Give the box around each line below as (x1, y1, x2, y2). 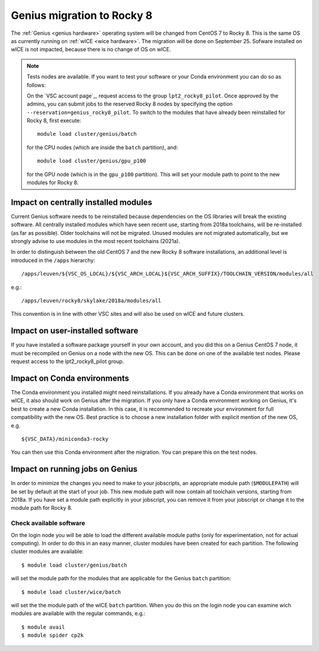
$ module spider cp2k (21, 632, 84, 639)
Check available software (11, 519, 85, 528)
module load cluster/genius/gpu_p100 (37, 158, 147, 165)
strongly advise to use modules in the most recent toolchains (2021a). (11, 238, 180, 245)
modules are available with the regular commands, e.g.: (11, 610, 146, 617)
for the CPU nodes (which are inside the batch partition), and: (27, 143, 178, 151)
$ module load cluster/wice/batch (21, 588, 121, 596)
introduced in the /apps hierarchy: (11, 257, 96, 264)
